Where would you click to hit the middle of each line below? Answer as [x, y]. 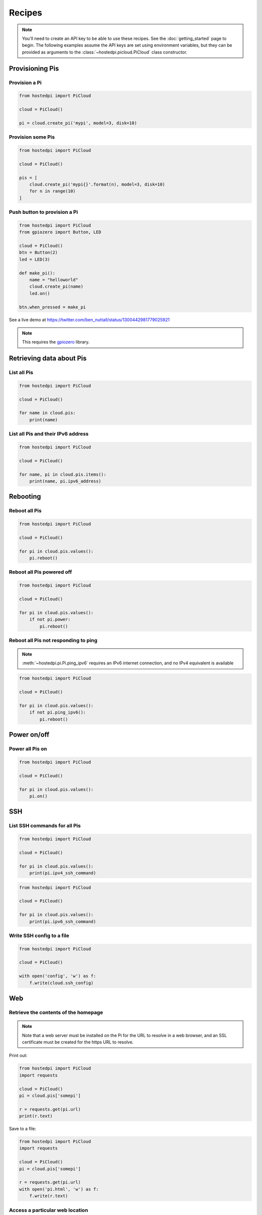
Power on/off [29, 735]
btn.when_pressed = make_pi [52, 307]
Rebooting [25, 496]
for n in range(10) [53, 191]
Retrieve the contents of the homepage [56, 1012]
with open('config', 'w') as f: [58, 976]
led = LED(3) [35, 259]
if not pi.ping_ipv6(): [57, 712]
